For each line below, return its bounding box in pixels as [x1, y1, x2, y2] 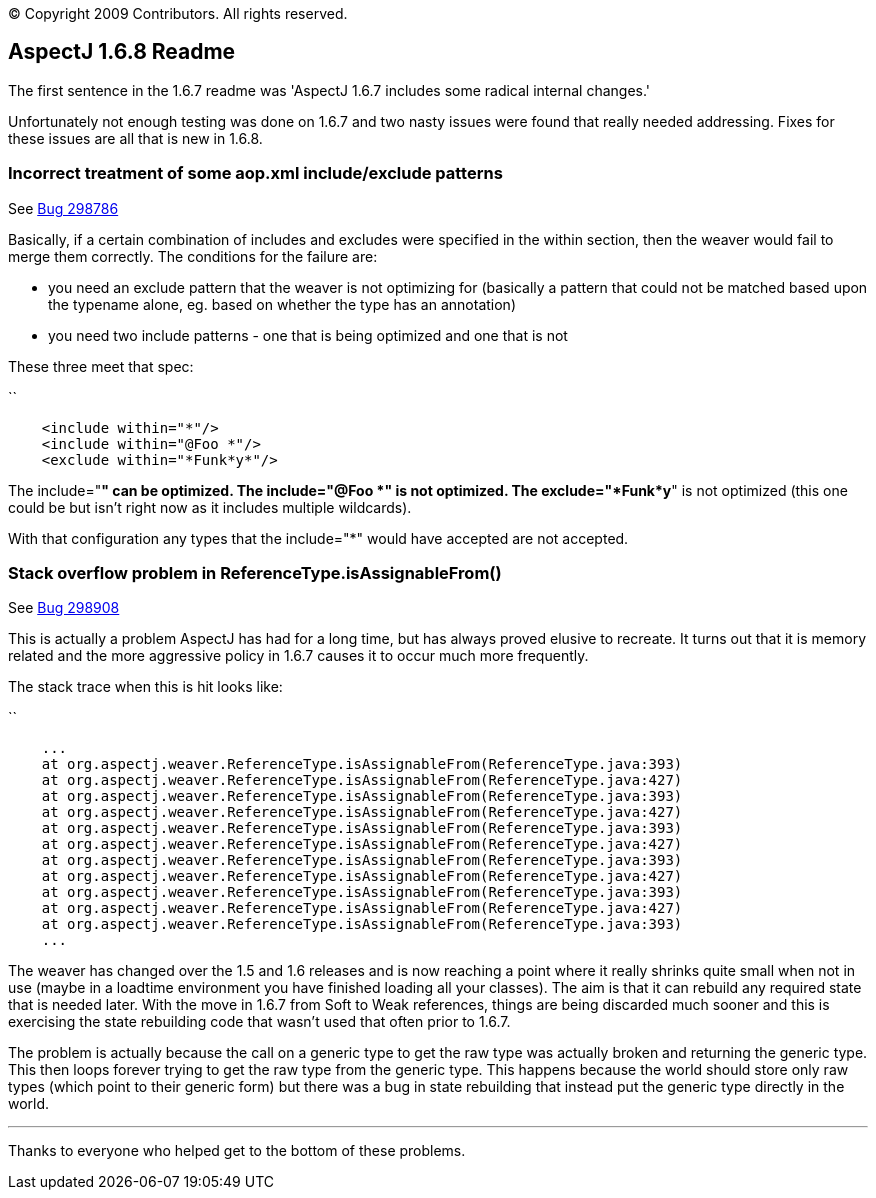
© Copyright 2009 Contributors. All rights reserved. [8, 5, 348, 22]
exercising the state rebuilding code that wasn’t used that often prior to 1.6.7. [8, 1013, 511, 1031]
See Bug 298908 [8, 599, 120, 617]
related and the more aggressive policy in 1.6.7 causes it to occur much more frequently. [8, 647, 589, 665]
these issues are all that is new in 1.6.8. [8, 129, 263, 147]
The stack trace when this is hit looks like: [8, 678, 283, 696]
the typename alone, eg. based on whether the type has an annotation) [48, 295, 516, 313]
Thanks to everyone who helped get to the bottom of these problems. [8, 1142, 466, 1160]
